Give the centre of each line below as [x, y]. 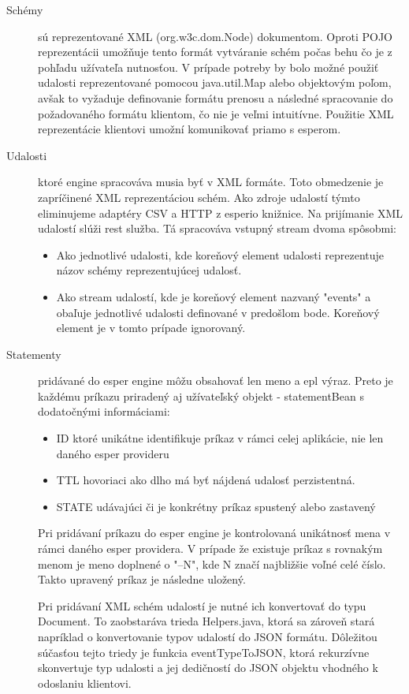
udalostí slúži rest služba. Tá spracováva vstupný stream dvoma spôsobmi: [217, 228]
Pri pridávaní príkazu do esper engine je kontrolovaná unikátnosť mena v [214, 533]
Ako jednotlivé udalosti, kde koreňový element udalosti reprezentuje [220, 254]
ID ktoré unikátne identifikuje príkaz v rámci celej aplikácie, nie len [220, 438]
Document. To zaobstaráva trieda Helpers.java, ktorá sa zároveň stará [206, 621]
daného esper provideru [113, 453]
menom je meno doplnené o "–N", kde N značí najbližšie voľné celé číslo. [212, 563]
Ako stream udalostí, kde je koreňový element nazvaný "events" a [214, 296]
